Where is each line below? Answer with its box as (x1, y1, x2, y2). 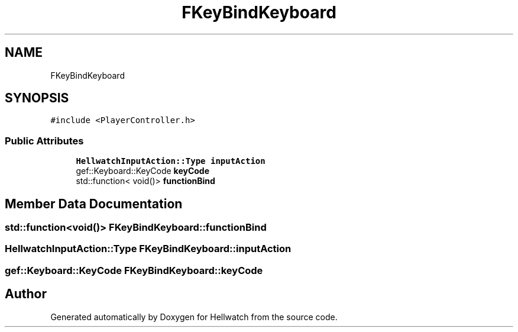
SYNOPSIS (5, 91, 69, 106)
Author (5, 286, 47, 302)
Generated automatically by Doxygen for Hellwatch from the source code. (50, 311, 338, 322)
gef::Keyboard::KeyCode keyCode (76, 166, 210, 176)
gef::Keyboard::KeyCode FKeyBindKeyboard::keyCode (5, 264, 263, 276)
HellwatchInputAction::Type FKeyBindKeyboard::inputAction (5, 243, 292, 255)
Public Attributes (5, 134, 84, 147)
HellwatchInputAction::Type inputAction (76, 156, 266, 166)
